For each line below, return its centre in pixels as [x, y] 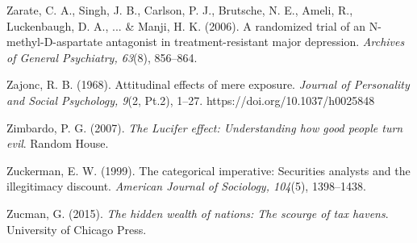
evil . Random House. [58, 143]
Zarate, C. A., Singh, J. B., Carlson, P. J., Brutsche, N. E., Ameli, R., [180, 10]
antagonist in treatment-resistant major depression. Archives [255, 42]
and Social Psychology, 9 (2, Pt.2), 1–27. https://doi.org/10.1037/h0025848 [191, 100]
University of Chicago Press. [77, 229]
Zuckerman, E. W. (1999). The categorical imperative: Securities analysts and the [208, 170]
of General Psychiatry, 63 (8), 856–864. [102, 57]
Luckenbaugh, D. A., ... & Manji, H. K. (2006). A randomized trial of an [186, 25]
